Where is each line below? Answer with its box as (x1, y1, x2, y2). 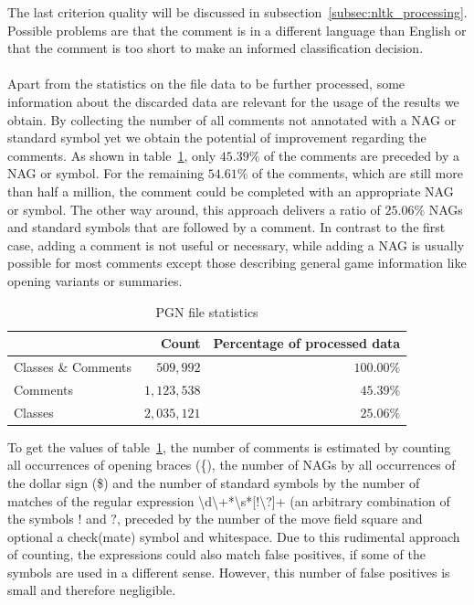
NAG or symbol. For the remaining (7, 164, 205, 183)
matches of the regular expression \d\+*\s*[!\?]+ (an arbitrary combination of (7, 491, 450, 510)
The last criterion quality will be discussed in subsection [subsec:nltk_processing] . (7, 3, 468, 21)
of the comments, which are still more (252, 164, 463, 183)
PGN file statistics (155, 302, 258, 321)
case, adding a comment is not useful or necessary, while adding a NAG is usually (7, 235, 465, 254)
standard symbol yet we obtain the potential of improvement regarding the (7, 128, 427, 147)
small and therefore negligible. (7, 580, 176, 600)
